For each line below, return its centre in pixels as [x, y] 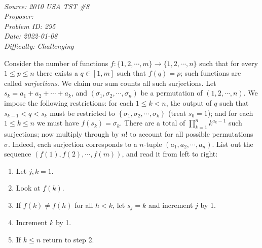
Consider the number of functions [56, 63]
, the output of [189, 102]
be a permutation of [172, 93]
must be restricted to [82, 113]
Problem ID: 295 [30, 26]
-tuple [153, 144]
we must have [58, 123]
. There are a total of [153, 123]
